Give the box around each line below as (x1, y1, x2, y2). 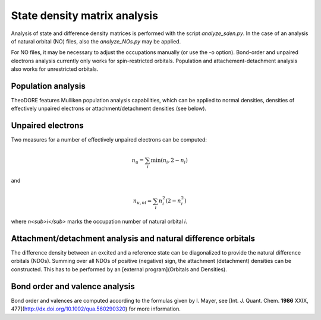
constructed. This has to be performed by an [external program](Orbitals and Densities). (11, 265, 227, 273)
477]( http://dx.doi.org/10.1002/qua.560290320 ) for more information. (11, 305, 181, 312)
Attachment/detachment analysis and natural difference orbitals (11, 233, 256, 243)
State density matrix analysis (11, 9, 159, 22)
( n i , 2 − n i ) (160, 156, 188, 165)
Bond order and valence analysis (11, 281, 135, 291)
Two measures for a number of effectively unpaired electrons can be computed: (11, 136, 207, 143)
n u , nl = (133, 197, 152, 206)
